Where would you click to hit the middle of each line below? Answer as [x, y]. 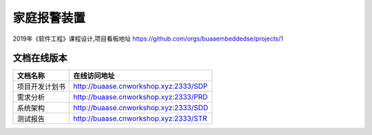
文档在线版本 [40, 58]
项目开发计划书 [41, 87]
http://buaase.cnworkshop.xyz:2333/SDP [141, 86]
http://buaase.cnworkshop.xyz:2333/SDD [141, 108]
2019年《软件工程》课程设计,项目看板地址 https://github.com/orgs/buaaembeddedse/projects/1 [148, 39]
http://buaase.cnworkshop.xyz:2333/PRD [141, 97]
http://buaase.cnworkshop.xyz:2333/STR [140, 118]
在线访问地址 [94, 76]
